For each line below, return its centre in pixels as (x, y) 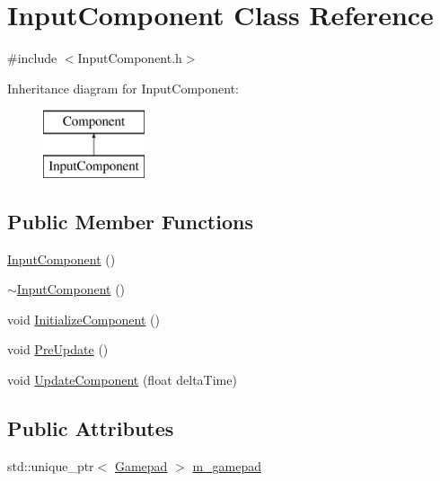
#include (32, 58)
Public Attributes (91, 428)
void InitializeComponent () (84, 319)
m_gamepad (227, 465)
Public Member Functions (130, 221)
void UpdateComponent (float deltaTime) (122, 380)
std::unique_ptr (51, 465)
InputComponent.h (130, 58)
